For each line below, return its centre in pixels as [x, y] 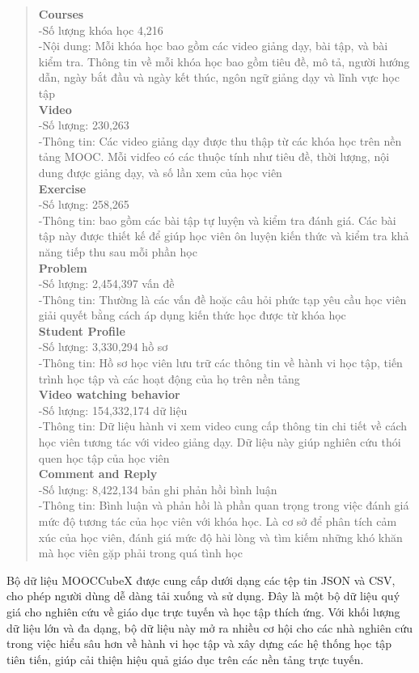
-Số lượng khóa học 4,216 [101, 30]
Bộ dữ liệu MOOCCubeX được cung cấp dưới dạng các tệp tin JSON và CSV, [201, 580]
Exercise [62, 188]
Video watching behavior [109, 394]
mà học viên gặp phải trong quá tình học [140, 553]
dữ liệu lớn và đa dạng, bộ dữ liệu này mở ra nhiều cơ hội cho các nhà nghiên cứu [210, 627]
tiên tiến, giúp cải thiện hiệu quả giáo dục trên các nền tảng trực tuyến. [185, 659]
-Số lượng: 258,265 [84, 204]
